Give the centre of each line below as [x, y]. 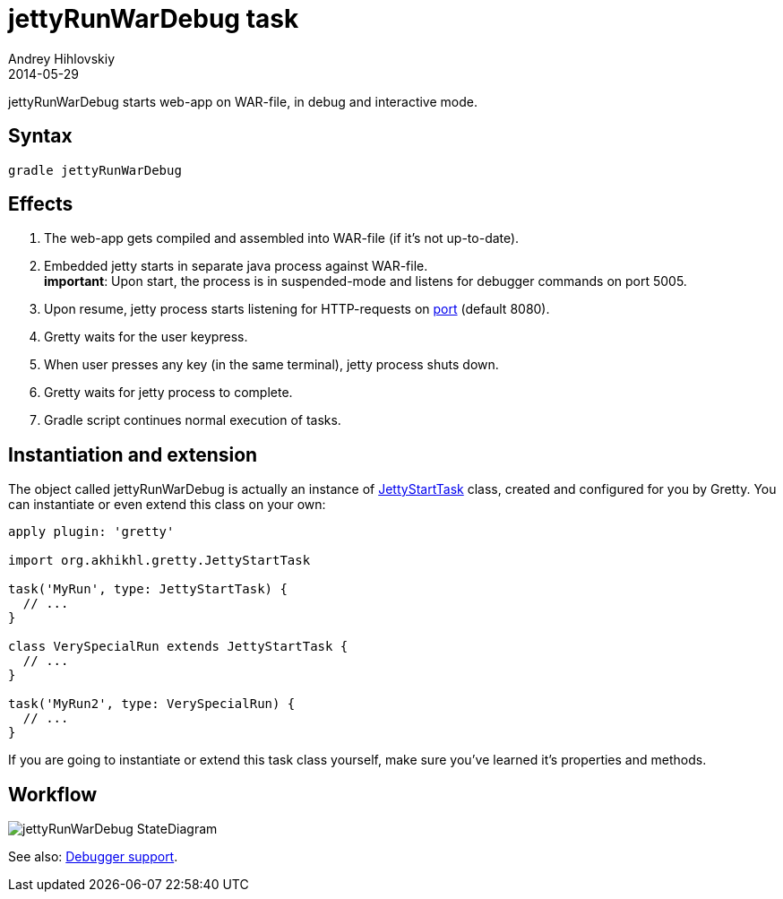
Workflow [53, 794]
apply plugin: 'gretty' [91, 532]
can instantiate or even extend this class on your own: [167, 505]
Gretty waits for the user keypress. [146, 337]
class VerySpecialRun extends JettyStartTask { [178, 647]
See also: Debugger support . [93, 857]
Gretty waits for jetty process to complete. [168, 393]
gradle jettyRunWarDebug [95, 170]
